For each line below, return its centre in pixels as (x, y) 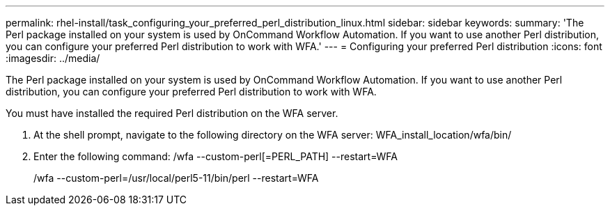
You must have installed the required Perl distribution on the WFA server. (172, 113)
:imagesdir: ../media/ (53, 58)
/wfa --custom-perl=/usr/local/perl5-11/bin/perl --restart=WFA (176, 178)
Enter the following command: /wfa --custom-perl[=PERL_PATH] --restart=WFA (216, 156)
